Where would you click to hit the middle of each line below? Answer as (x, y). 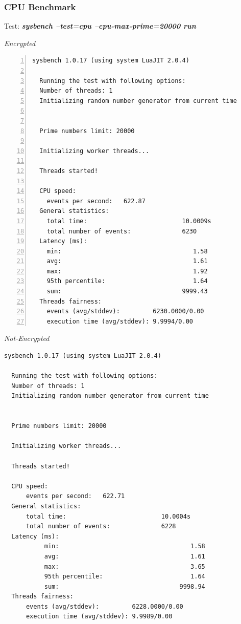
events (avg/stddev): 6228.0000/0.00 (104, 606)
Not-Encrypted (27, 338)
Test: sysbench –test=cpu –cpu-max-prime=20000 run (100, 26)
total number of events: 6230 (122, 231)
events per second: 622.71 (75, 496)
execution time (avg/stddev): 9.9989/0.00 (99, 617)
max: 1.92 (127, 271)
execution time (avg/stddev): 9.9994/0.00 (120, 321)
